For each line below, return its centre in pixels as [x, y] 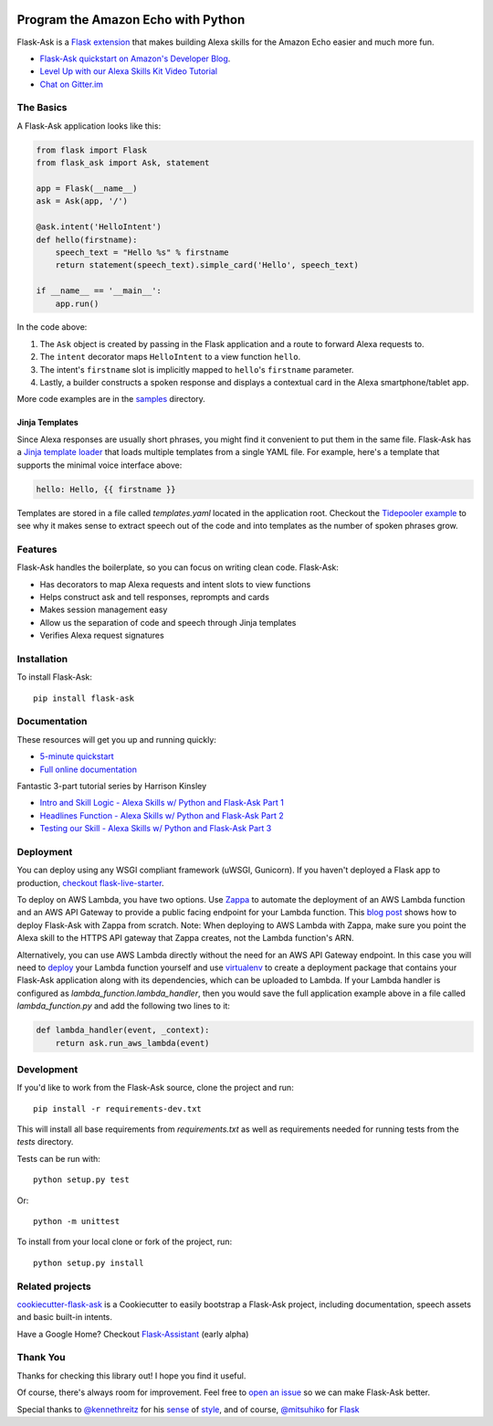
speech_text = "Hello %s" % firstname [142, 252]
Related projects [54, 1286]
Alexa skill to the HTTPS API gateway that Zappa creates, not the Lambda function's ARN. [186, 938]
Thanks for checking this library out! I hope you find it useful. [131, 1376]
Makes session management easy [104, 610]
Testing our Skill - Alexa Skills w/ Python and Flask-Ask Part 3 [156, 829]
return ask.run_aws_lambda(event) [132, 1043]
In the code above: [52, 327]
